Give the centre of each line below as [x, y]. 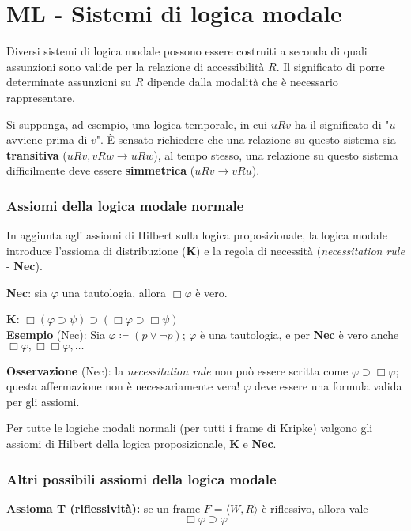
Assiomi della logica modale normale [125, 205]
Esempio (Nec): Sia [56, 335]
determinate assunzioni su [69, 82]
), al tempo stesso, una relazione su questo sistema [276, 154]
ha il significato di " [342, 124]
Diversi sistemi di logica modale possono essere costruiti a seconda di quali [187, 51]
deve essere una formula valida [328, 386]
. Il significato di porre [330, 66]
